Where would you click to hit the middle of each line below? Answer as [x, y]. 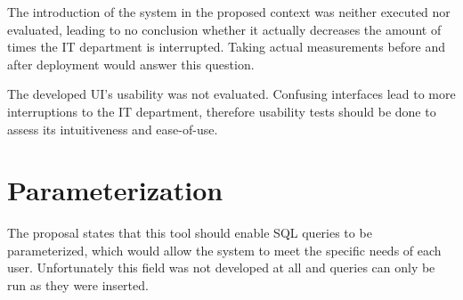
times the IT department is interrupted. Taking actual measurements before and [227, 47]
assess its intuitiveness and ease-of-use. [113, 129]
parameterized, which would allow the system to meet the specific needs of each [224, 250]
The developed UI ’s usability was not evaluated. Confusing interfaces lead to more [231, 94]
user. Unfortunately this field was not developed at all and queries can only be [221, 268]
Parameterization [115, 190]
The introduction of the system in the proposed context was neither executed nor [229, 12]
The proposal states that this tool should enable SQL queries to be [190, 233]
